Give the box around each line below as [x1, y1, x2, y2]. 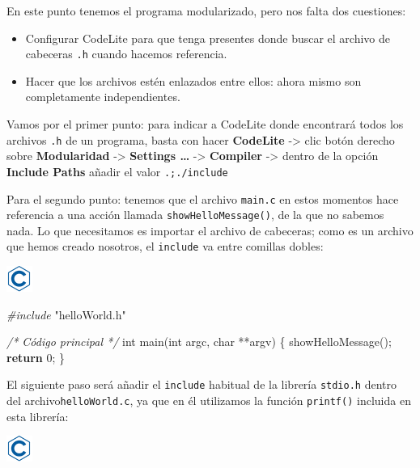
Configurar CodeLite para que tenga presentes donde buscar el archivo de [25, 29, 391, 46]
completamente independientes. [25, 88, 180, 105]
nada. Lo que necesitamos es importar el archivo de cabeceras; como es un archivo [6, 221, 414, 238]
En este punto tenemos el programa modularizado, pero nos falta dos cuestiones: [6, 2, 406, 19]
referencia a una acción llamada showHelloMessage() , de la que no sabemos [6, 206, 384, 223]
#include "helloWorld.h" [6, 306, 126, 323]
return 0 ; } [6, 348, 66, 365]
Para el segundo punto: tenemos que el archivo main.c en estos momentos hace [6, 190, 399, 207]
